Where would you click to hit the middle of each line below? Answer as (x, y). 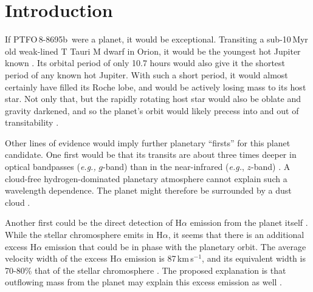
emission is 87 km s (159, 258)
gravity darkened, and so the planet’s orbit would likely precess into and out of (152, 110)
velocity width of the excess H (61, 258)
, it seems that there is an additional (236, 235)
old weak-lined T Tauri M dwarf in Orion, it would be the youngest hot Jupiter (153, 51)
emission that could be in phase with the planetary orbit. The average (175, 246)
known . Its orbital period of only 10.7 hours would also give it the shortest (145, 63)
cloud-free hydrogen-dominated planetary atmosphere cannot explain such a (146, 178)
